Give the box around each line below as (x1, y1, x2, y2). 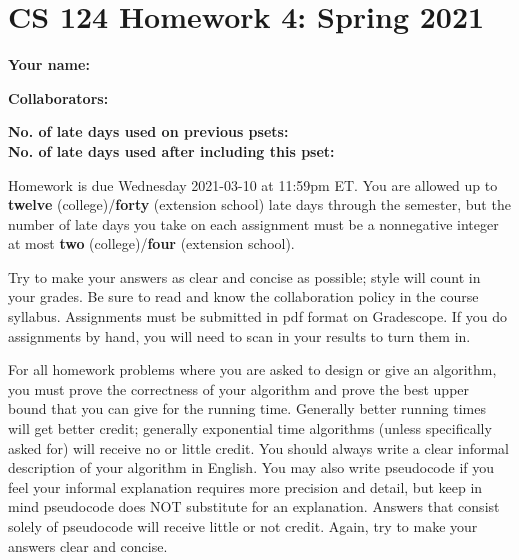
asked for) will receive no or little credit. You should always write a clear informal (8, 437, 509, 458)
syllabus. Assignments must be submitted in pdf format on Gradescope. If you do (8, 306, 507, 327)
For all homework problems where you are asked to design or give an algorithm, (8, 359, 497, 380)
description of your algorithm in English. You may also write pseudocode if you (8, 457, 495, 478)
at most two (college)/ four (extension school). (8, 233, 295, 254)
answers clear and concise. (8, 535, 168, 556)
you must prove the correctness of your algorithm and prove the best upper (8, 378, 470, 399)
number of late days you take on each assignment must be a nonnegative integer (8, 213, 499, 234)
